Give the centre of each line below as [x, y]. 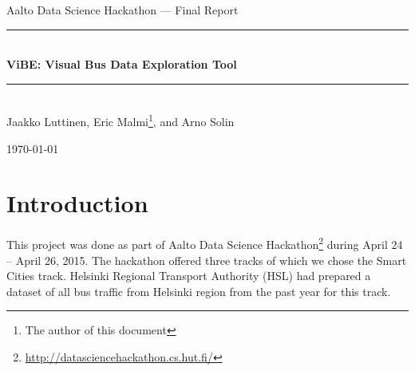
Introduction [77, 203]
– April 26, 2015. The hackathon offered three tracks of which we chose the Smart [207, 260]
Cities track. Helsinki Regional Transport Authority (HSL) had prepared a [189, 276]
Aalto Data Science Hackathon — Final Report [123, 10]
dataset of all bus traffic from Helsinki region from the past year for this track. [199, 291]
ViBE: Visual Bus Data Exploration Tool [122, 64]
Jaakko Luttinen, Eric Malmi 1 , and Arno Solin [121, 120]
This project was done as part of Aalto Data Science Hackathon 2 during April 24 [205, 243]
